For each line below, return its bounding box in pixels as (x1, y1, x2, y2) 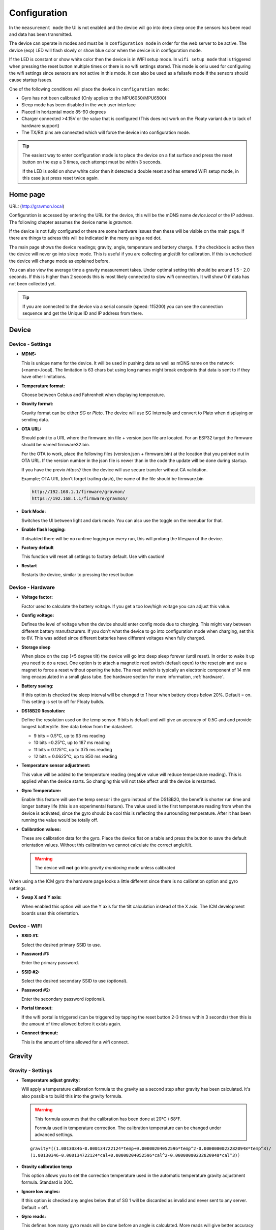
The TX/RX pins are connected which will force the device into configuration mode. (21, 129, 190, 135)
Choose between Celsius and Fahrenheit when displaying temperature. (21, 392, 165, 398)
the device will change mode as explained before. (9, 258, 110, 264)
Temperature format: (21, 383, 65, 389)
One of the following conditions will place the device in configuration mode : (9, 86, 169, 92)
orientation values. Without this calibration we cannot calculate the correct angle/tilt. (21, 842, 193, 848)
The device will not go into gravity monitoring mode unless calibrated (34, 865, 176, 871)
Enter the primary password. (21, 960, 79, 966)
